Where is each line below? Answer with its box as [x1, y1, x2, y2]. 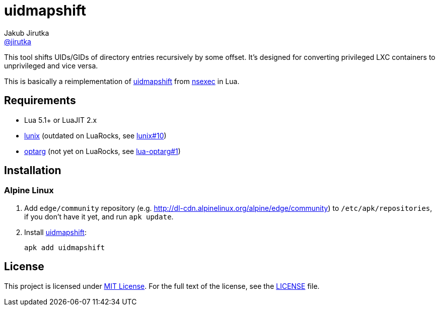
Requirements [4, 94, 76, 107]
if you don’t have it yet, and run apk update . [24, 212, 174, 221]
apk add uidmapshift [24, 243, 105, 252]
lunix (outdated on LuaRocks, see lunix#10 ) [24, 131, 167, 140]
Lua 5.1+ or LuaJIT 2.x [24, 115, 97, 124]
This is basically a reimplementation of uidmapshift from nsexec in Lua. [4, 76, 240, 86]
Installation [4, 164, 61, 177]
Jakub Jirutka [4, 28, 49, 37]
